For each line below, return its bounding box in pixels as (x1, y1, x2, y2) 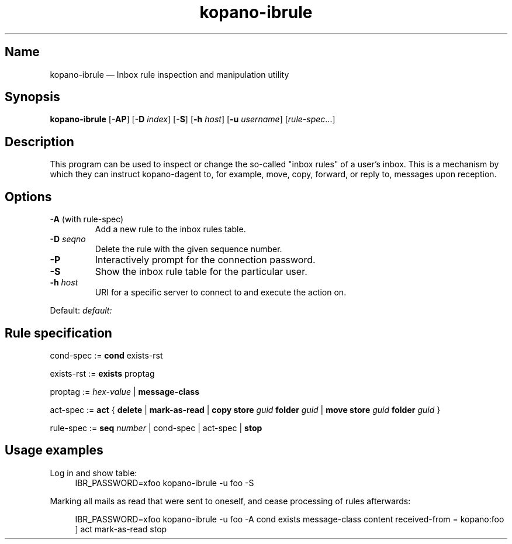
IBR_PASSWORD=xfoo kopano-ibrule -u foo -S (75, 477, 254, 488)
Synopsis (5, 89, 60, 105)
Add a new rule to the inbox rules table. (95, 224, 246, 235)
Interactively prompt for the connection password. (95, 254, 316, 266)
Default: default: (50, 305, 112, 316)
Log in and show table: (50, 467, 137, 478)
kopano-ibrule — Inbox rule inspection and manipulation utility (50, 69, 289, 80)
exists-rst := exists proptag (50, 368, 155, 378)
